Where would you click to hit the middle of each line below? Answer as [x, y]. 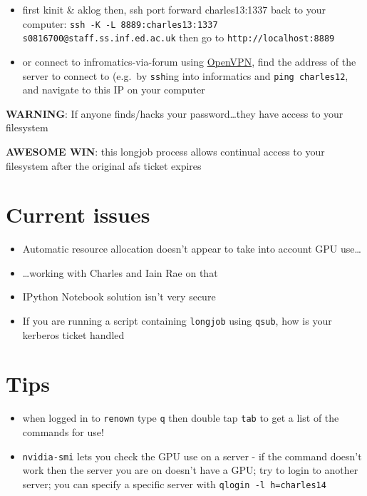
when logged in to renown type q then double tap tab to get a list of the [181, 418]
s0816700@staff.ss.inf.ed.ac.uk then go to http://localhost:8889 [179, 37]
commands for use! [63, 432]
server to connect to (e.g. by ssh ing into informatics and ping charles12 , [185, 75]
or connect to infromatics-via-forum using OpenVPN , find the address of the [189, 61]
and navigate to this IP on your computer [114, 90]
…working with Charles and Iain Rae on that [120, 272]
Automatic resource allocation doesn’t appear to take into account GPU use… [192, 249]
